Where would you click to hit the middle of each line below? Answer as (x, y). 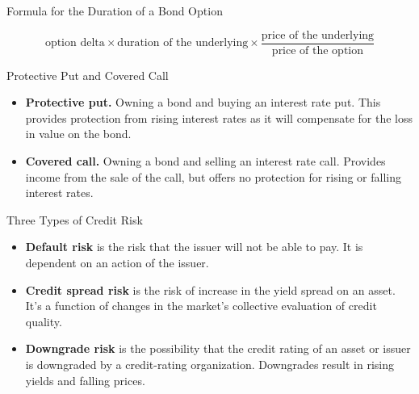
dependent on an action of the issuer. (117, 262)
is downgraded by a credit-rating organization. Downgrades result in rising (209, 364)
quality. (44, 321)
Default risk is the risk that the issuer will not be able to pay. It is (194, 247)
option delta (75, 43)
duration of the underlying (183, 43)
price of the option (318, 50)
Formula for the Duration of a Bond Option (115, 10)
